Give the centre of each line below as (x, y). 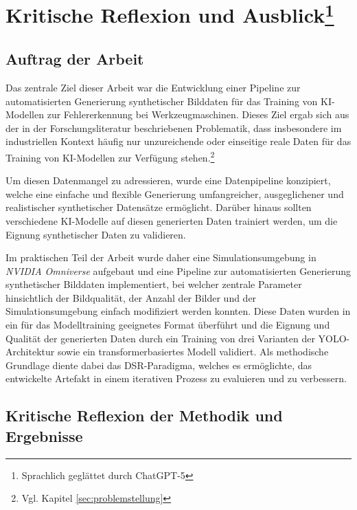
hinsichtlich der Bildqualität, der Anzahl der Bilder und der (131, 297)
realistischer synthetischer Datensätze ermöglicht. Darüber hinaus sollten (159, 207)
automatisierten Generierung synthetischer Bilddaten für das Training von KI (169, 101)
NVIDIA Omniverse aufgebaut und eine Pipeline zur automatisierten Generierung (178, 270)
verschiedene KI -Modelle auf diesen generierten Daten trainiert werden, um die (172, 220)
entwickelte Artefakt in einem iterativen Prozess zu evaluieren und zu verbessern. (176, 378)
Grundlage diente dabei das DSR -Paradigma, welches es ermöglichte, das (159, 365)
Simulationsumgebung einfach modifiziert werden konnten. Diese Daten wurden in (178, 311)
